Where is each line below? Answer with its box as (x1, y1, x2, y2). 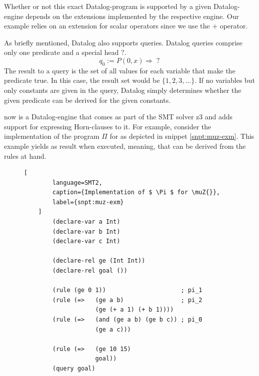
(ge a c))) (95, 326, 131, 333)
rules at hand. (4, 150, 46, 161)
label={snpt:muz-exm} (52, 198, 124, 206)
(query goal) (52, 365, 96, 372)
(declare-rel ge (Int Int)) (52, 257, 145, 265)
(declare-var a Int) (52, 218, 121, 226)
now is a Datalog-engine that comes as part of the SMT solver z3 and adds (4, 111, 233, 122)
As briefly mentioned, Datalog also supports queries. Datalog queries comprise (4, 37, 243, 47)
